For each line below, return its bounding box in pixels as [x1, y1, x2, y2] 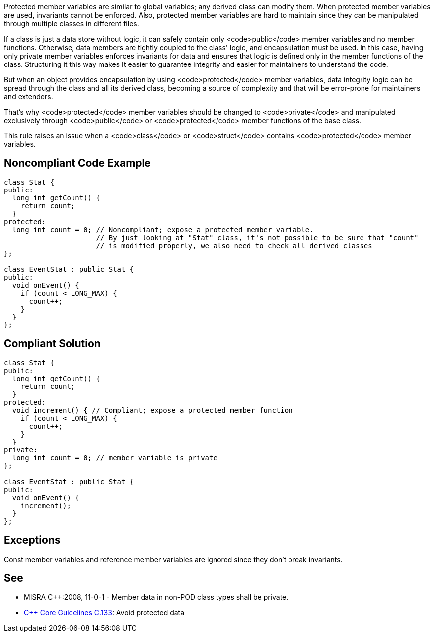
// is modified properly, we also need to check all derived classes [96, 241, 372, 250]
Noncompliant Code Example [4, 157, 151, 170]
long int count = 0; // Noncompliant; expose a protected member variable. [12, 225, 314, 234]
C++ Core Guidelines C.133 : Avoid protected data [24, 608, 185, 617]
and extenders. [4, 92, 53, 101]
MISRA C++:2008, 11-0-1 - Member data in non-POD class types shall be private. [24, 593, 289, 602]
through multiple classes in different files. [4, 19, 139, 28]
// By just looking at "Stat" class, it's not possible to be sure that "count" [96, 233, 419, 242]
